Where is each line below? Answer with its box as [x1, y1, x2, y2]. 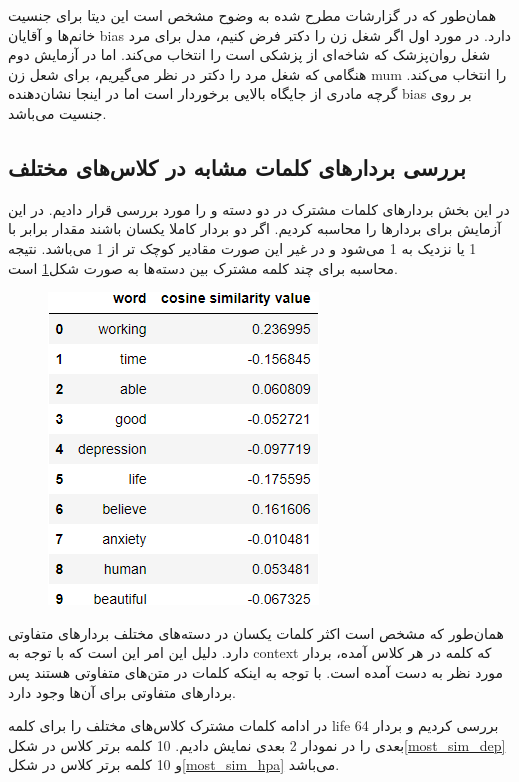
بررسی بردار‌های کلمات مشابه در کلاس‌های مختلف [8, 151, 466, 182]
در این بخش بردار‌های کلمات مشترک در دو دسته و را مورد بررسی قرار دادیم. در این [8, 198, 510, 219]
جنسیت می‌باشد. [8, 102, 107, 123]
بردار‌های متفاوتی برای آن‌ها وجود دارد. [8, 681, 237, 702]
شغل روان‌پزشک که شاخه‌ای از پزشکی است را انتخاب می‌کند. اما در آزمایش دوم [8, 44, 491, 65]
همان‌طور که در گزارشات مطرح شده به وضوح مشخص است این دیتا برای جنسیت [8, 5, 497, 25]
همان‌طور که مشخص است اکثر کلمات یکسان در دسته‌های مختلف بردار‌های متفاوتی [8, 622, 504, 643]
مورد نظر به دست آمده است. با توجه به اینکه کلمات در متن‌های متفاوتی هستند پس [8, 661, 503, 682]
